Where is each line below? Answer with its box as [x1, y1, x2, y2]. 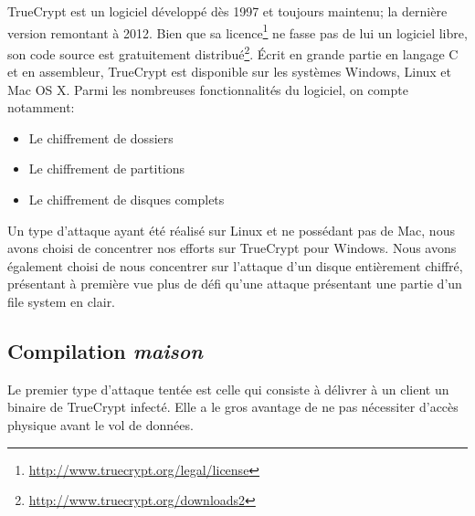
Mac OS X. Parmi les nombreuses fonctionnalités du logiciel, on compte [7, 79, 408, 99]
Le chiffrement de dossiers [28, 128, 174, 147]
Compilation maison [7, 337, 203, 365]
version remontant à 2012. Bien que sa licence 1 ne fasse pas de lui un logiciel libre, [7, 20, 468, 42]
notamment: [7, 98, 75, 117]
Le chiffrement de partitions [28, 159, 185, 178]
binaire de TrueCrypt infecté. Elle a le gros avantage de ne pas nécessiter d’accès [7, 397, 459, 416]
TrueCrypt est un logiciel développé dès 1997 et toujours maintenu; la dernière [7, 2, 448, 20]
